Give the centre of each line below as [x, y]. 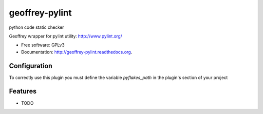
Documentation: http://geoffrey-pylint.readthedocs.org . [77, 52]
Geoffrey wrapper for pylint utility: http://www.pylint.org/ [66, 36]
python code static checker [37, 27]
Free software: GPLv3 [43, 45]
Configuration [31, 66]
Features [23, 91]
